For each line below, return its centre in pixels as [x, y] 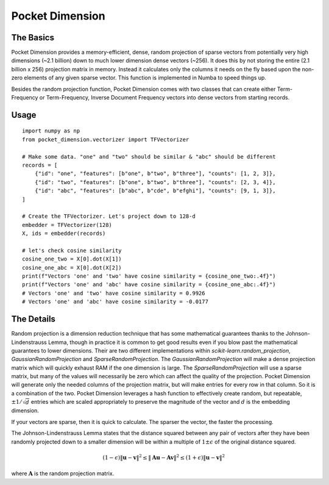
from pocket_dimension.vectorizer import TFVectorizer [106, 139]
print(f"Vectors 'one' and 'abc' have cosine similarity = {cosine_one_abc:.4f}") [149, 285]
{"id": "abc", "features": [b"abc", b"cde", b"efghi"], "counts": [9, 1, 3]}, [155, 191]
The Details [34, 319]
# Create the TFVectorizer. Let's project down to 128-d [109, 216]
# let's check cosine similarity [72, 250]
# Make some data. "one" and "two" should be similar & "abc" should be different [149, 156]
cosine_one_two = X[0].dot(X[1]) [72, 259]
